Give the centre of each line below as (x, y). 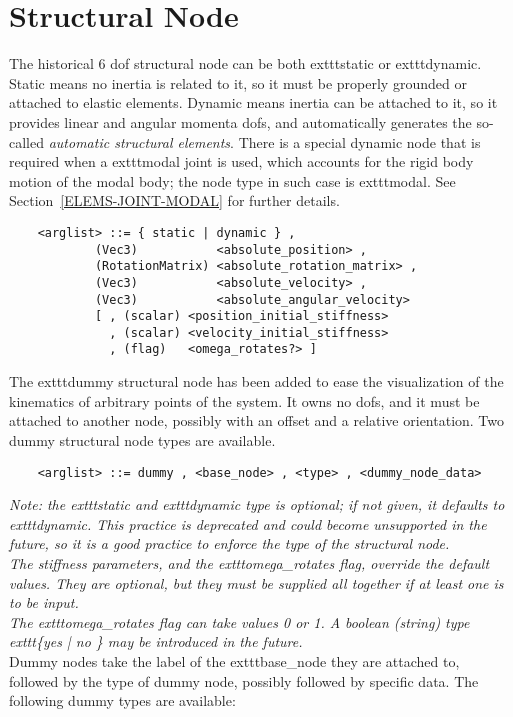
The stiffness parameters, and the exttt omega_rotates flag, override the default (249, 562)
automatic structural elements (139, 141)
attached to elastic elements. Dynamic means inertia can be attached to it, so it (253, 102)
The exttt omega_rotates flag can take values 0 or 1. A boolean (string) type (239, 621)
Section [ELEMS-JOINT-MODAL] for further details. (174, 200)
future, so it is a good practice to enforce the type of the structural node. (229, 543)
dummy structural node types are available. (142, 439)
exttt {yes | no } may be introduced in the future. (156, 641)
